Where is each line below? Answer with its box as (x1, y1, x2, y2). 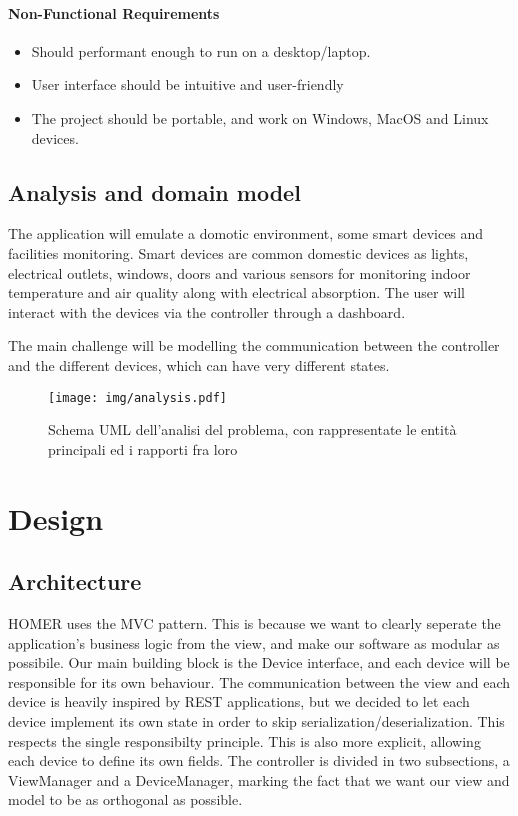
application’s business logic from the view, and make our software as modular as (8, 632, 500, 653)
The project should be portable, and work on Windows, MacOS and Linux (31, 107, 489, 128)
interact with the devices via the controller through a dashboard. (8, 301, 406, 322)
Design (8, 497, 104, 538)
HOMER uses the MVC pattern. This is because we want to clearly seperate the (8, 612, 501, 633)
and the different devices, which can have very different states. (8, 354, 390, 375)
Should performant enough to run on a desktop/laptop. (31, 40, 371, 61)
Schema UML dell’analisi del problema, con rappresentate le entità (48, 419, 457, 440)
